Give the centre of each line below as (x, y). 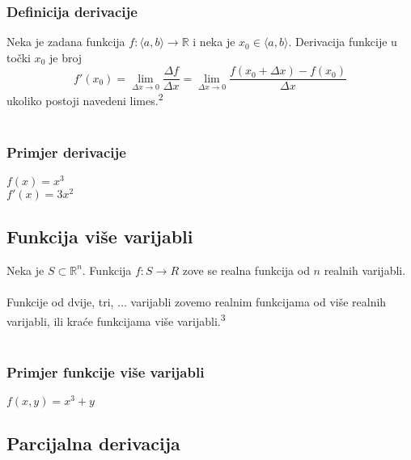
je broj (66, 57)
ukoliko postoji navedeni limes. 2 (85, 99)
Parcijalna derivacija (93, 443)
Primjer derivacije (66, 152)
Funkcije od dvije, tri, (60, 302)
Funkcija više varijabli (100, 236)
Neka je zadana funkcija (66, 42)
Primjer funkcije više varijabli (106, 372)
